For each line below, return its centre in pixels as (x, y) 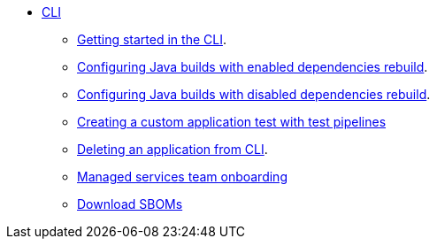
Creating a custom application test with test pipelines (232, 122)
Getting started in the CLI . (152, 39)
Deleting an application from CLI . (172, 149)
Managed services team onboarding (182, 177)
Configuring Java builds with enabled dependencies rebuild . (253, 67)
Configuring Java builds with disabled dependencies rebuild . (254, 94)
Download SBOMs (130, 204)
